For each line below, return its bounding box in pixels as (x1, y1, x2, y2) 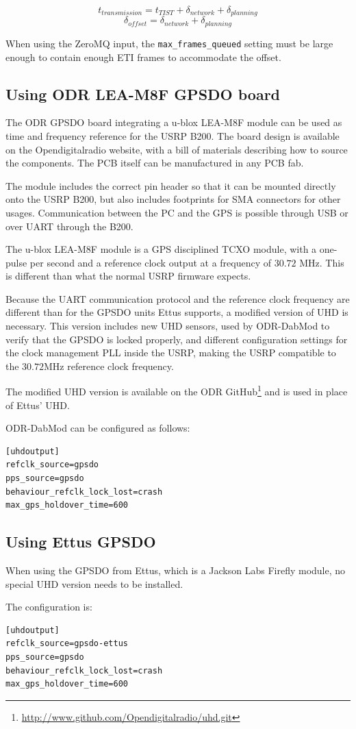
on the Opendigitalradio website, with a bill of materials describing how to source (5, 142, 348, 156)
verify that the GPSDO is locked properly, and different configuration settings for (5, 332, 348, 346)
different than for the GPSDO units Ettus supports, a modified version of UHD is (5, 305, 348, 319)
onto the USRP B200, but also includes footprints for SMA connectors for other (5, 192, 341, 206)
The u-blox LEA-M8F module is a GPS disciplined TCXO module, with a (5, 242, 317, 256)
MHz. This (299, 255, 344, 269)
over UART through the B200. (5, 219, 133, 233)
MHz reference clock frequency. (44, 358, 174, 373)
